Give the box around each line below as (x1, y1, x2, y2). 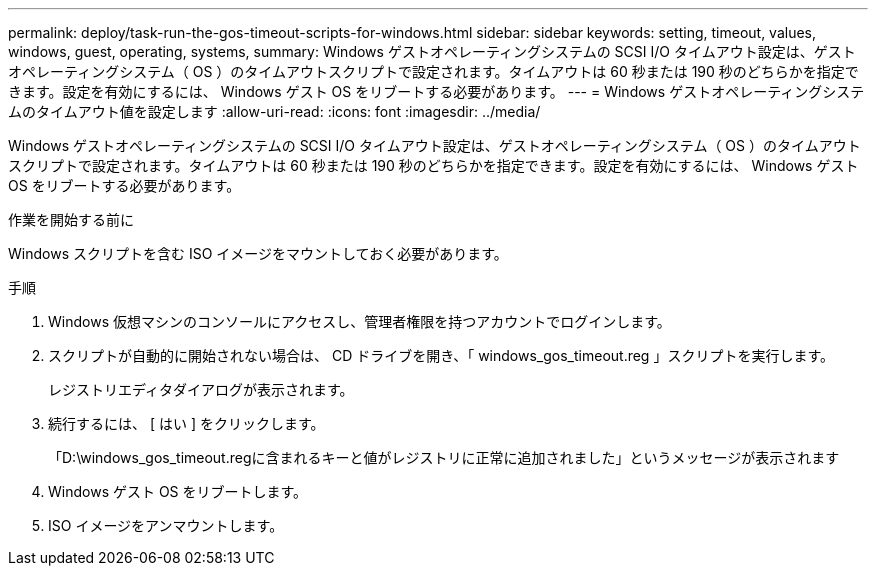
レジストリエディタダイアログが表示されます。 (48, 381, 354, 398)
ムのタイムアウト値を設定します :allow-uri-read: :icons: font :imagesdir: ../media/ (8, 103, 541, 120)
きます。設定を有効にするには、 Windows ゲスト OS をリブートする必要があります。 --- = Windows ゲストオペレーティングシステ (8, 83, 865, 100)
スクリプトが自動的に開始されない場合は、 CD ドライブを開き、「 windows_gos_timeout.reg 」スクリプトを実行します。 (48, 347, 834, 364)
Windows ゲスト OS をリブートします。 (48, 483, 308, 500)
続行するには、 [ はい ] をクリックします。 (48, 415, 325, 432)
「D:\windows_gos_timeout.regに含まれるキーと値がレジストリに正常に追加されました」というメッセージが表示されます (48, 449, 840, 466)
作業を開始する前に (8, 211, 134, 228)
